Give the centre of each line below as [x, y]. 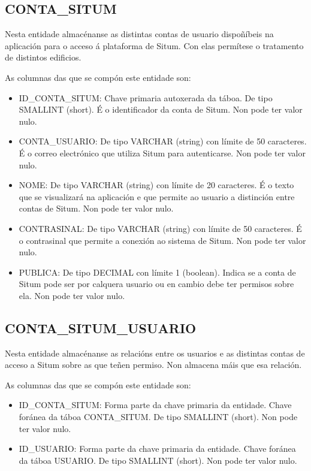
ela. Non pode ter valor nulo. [72, 295]
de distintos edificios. [43, 57]
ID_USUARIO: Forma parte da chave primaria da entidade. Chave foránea [157, 449]
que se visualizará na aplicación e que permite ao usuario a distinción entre [157, 196]
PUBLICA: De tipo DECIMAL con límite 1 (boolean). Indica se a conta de [157, 272]
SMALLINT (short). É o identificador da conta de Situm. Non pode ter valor [161, 109]
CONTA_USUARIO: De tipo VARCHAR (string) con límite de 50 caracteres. [163, 141]
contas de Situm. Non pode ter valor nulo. [96, 208]
